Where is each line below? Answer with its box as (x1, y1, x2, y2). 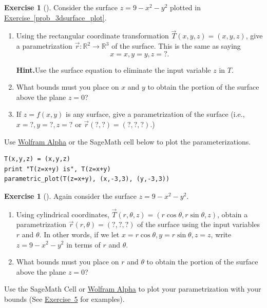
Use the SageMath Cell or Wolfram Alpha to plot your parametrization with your (4, 283, 261, 294)
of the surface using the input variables (137, 219, 260, 230)
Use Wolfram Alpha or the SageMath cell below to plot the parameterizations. (4, 136, 251, 147)
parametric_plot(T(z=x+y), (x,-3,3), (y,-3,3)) (4, 175, 170, 183)
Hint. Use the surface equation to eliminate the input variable (16, 64, 211, 75)
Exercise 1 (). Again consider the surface (4, 190, 137, 201)
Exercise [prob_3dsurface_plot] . (4, 12, 107, 23)
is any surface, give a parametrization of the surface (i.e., (66, 109, 245, 119)
